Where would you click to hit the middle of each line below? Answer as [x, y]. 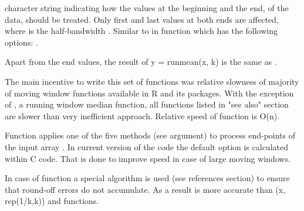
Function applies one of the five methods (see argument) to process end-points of [150, 135]
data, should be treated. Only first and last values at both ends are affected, [142, 19]
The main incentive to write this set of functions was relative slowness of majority [152, 81]
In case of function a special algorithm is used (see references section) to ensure [147, 178]
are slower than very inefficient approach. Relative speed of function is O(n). [142, 115]
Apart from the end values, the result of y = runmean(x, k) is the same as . [141, 62]
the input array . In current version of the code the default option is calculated [146, 146]
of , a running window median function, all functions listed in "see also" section [147, 104]
